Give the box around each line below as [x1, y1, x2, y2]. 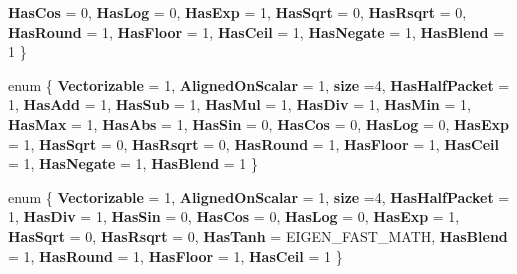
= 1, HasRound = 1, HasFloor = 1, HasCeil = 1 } [8, 245, 343, 266]
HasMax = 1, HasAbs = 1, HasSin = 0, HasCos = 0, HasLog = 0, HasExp [8, 113, 509, 134]
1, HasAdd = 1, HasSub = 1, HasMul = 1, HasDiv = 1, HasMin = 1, [8, 94, 471, 115]
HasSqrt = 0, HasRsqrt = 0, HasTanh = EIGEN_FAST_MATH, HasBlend [8, 225, 508, 246]
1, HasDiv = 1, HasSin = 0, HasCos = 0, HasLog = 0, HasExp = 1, [8, 206, 460, 227]
